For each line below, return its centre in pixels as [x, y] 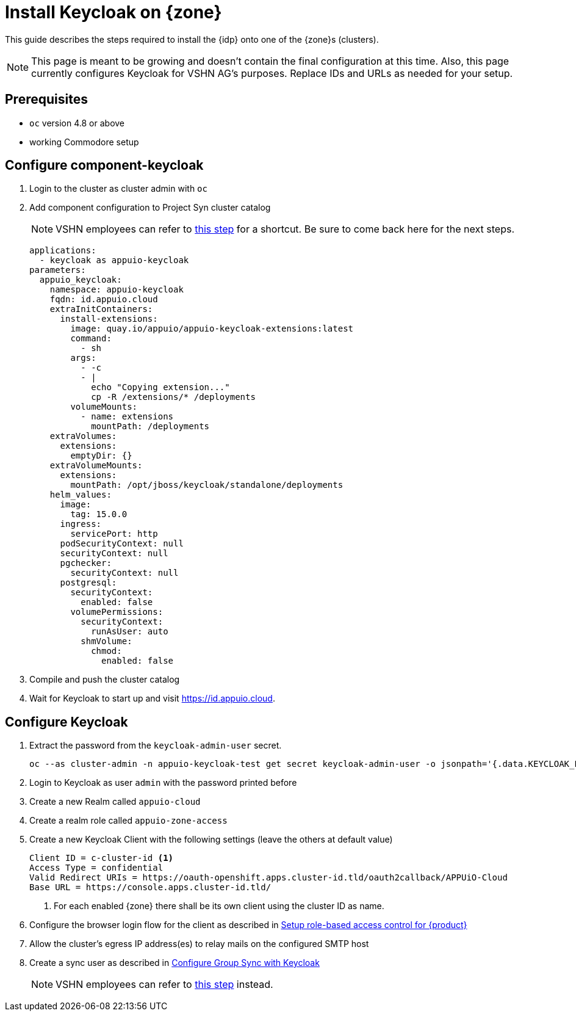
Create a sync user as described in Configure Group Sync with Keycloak [175, 963]
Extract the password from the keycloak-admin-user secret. [156, 746]
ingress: [81, 524]
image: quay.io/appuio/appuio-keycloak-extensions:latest [212, 329]
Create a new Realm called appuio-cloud [115, 802]
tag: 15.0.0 [99, 514]
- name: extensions [127, 417]
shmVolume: [106, 641]
